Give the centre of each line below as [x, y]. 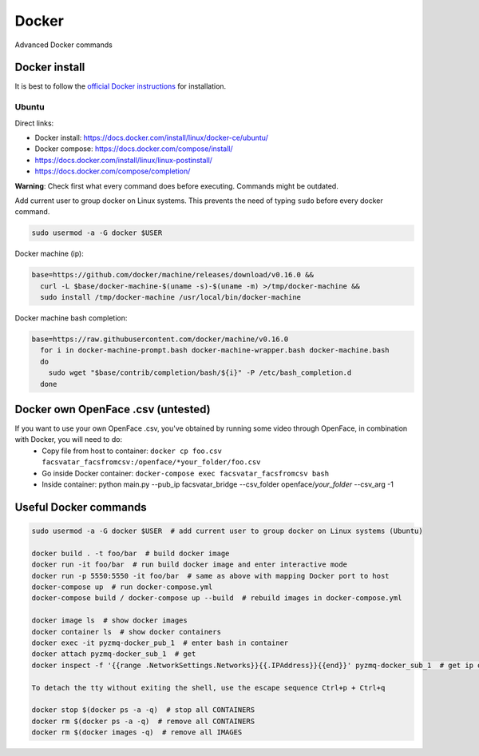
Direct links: [34, 123]
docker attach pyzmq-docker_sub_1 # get [114, 654]
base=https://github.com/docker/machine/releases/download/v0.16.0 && [173, 275]
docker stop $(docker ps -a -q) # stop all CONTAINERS [143, 710]
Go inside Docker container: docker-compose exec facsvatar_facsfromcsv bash [186, 473]
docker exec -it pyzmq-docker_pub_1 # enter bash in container [160, 643]
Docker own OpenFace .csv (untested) [113, 409]
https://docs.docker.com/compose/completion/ [113, 171]
